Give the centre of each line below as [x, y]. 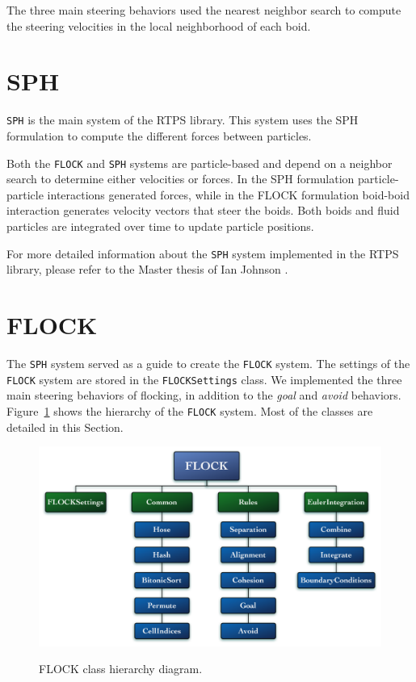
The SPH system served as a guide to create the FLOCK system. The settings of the [208, 363]
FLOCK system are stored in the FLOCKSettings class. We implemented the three [204, 379]
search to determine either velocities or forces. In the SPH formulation [181, 179]
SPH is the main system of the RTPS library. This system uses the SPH [183, 120]
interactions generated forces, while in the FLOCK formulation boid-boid [228, 194]
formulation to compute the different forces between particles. [159, 135]
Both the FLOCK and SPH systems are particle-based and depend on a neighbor [200, 163]
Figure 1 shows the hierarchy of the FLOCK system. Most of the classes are [190, 410]
